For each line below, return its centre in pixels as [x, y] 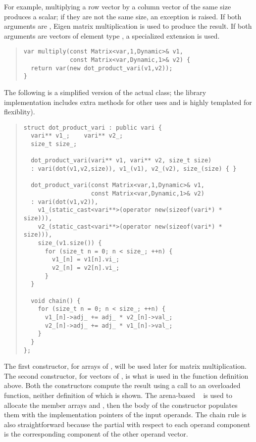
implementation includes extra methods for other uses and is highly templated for [128, 102]
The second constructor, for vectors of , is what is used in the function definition [126, 375]
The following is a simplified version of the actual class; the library [105, 92]
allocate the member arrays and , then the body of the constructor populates [121, 405]
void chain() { [56, 301]
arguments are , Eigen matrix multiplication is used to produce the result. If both [128, 26]
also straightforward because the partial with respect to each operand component [127, 424]
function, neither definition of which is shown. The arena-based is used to [118, 395]
